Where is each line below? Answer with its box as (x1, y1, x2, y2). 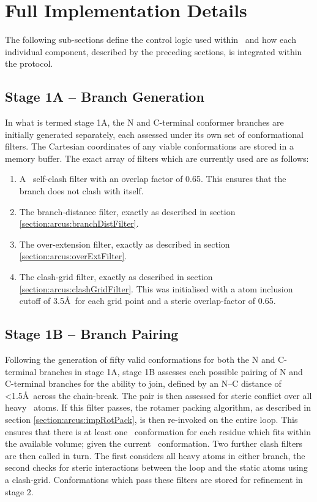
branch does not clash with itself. (19, 184, 144, 197)
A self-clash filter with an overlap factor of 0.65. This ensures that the (19, 172, 286, 185)
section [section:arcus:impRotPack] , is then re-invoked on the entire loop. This (5, 413, 298, 425)
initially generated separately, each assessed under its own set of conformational (5, 127, 304, 140)
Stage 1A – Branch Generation (5, 87, 204, 106)
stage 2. (5, 485, 34, 498)
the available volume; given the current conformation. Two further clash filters (5, 437, 303, 450)
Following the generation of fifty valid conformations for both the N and (5, 353, 275, 366)
